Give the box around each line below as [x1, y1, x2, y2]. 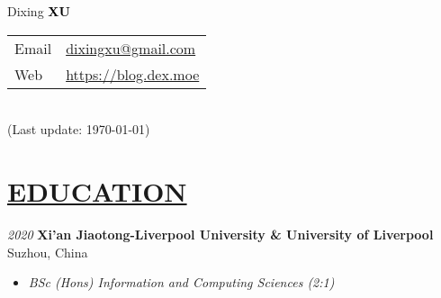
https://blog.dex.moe [66, 63, 200, 85]
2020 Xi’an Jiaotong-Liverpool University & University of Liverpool [7, 224, 434, 243]
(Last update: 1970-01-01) [7, 120, 150, 139]
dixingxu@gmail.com [66, 37, 196, 59]
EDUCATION [7, 172, 187, 209]
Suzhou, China [7, 242, 88, 261]
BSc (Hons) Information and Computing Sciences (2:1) [28, 273, 335, 292]
